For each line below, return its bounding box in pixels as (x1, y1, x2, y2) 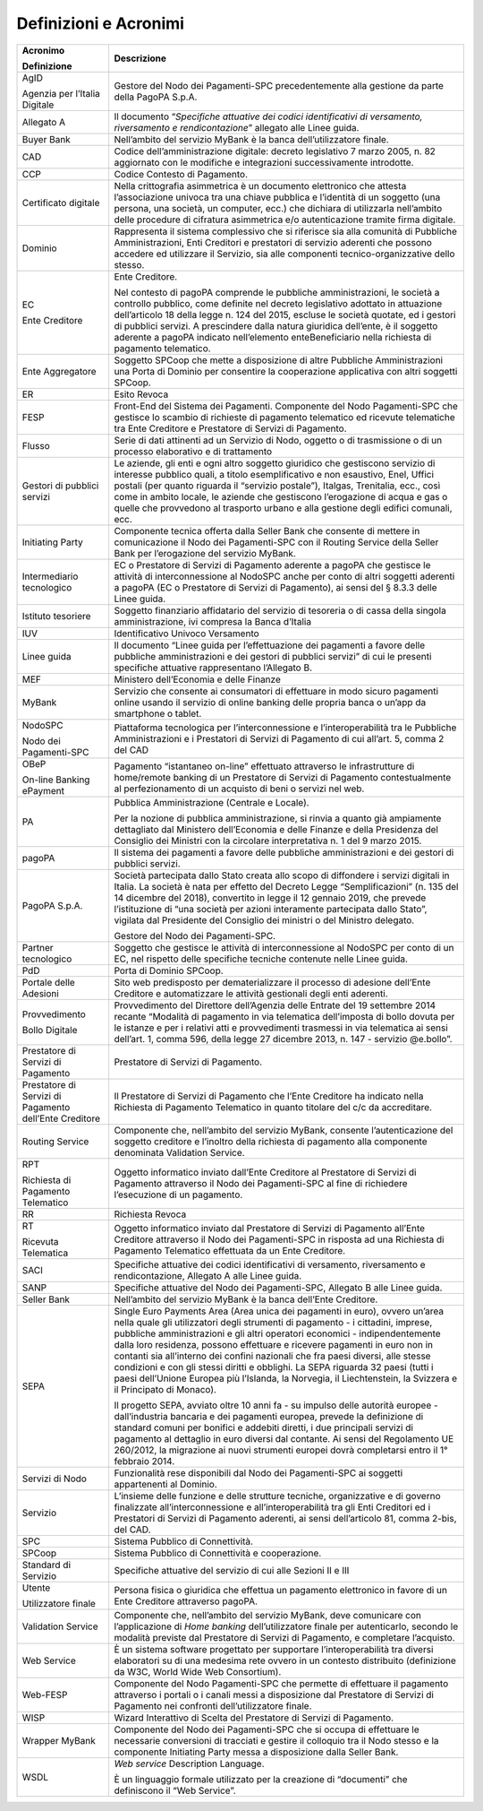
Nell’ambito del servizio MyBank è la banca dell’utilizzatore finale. (114, 133, 389, 145)
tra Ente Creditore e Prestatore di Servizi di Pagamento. (114, 422, 348, 435)
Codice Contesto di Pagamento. (114, 168, 249, 180)
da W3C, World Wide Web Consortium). (114, 1665, 282, 1677)
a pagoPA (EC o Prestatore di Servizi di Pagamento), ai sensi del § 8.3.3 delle (114, 581, 437, 593)
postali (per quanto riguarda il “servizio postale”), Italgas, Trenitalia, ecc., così (114, 479, 441, 492)
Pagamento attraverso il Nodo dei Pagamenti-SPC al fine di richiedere (114, 1177, 408, 1189)
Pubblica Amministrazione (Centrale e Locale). (114, 796, 309, 808)
